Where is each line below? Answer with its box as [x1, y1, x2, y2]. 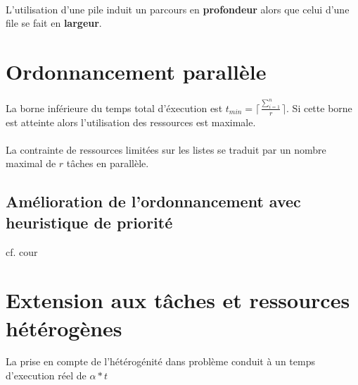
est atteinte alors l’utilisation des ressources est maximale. [6, 114, 256, 129]
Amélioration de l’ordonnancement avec [6, 190, 301, 212]
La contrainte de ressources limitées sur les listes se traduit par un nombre [6, 142, 326, 157]
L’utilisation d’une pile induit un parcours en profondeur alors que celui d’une [6, 1, 350, 16]
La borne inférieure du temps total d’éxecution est [6, 100, 223, 115]
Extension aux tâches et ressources [6, 286, 350, 314]
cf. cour [6, 244, 38, 259]
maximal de [6, 156, 56, 171]
